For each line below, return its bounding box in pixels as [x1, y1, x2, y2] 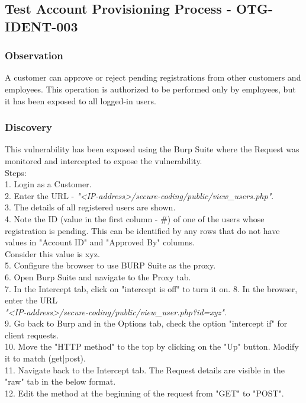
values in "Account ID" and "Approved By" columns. [5, 236, 195, 248]
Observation [5, 48, 63, 63]
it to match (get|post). [5, 352, 86, 364]
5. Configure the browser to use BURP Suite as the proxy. [5, 259, 216, 271]
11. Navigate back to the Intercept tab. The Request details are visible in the [5, 363, 285, 376]
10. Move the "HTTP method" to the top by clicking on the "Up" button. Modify [5, 340, 299, 353]
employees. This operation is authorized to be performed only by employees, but [5, 82, 296, 95]
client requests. [5, 328, 59, 341]
